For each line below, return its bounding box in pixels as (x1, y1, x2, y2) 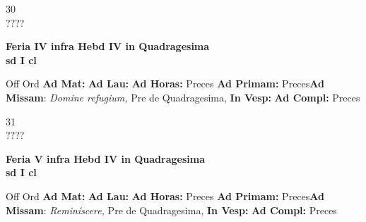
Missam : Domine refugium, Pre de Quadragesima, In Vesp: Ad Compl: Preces (6, 90, 360, 104)
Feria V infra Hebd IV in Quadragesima (6, 151, 205, 166)
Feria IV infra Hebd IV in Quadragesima (6, 39, 210, 54)
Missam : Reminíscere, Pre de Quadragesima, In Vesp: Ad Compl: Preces (6, 202, 337, 217)
